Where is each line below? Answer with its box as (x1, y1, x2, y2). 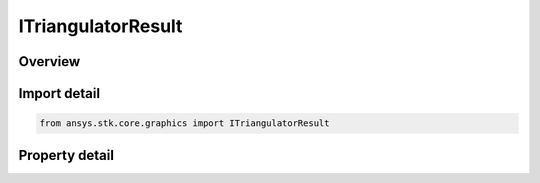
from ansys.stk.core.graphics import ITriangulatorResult (39, 118, 330, 129)
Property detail (18, 146, 115, 164)
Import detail (18, 85, 100, 102)
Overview (18, 53, 81, 70)
